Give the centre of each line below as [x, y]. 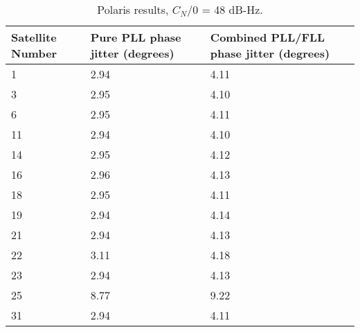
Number [34, 53]
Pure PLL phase [136, 37]
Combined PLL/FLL [268, 37]
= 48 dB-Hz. [232, 9]
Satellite [34, 37]
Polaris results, [133, 9]
